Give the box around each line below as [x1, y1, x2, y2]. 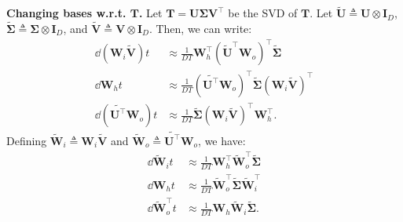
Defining [6, 132, 47, 148]
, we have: [198, 132, 246, 148]
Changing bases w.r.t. [6, 5, 126, 21]
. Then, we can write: [148, 20, 252, 37]
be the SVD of [228, 5, 298, 21]
